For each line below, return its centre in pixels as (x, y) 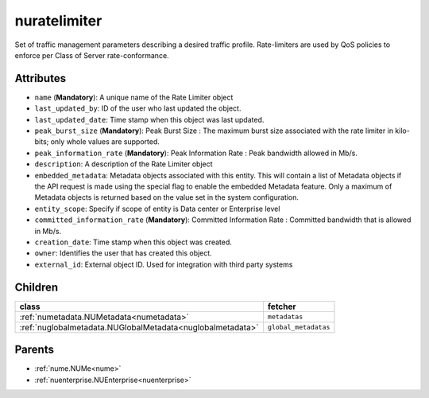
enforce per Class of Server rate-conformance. (92, 55)
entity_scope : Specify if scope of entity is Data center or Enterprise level (157, 209)
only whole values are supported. (105, 142)
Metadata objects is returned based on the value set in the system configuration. (167, 197)
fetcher (282, 306)
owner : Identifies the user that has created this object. (123, 253)
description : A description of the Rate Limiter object (124, 164)
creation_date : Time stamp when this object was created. (133, 242)
